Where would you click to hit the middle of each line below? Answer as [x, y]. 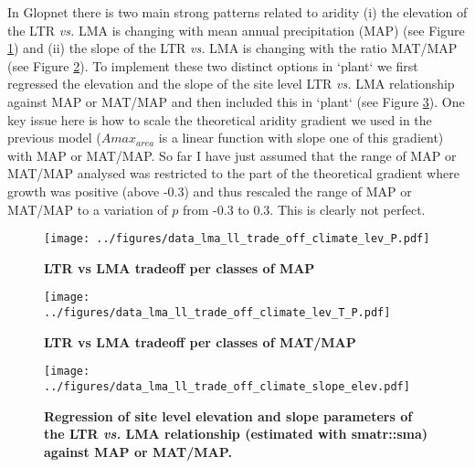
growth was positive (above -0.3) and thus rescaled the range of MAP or [210, 191]
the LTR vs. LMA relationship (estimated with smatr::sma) [236, 434]
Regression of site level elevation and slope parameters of [228, 415]
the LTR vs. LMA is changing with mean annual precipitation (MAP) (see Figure [236, 30]
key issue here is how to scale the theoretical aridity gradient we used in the [220, 119]
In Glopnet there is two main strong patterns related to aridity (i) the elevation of [237, 12]
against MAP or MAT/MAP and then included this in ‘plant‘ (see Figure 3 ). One [236, 101]
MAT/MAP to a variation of [88, 209]
